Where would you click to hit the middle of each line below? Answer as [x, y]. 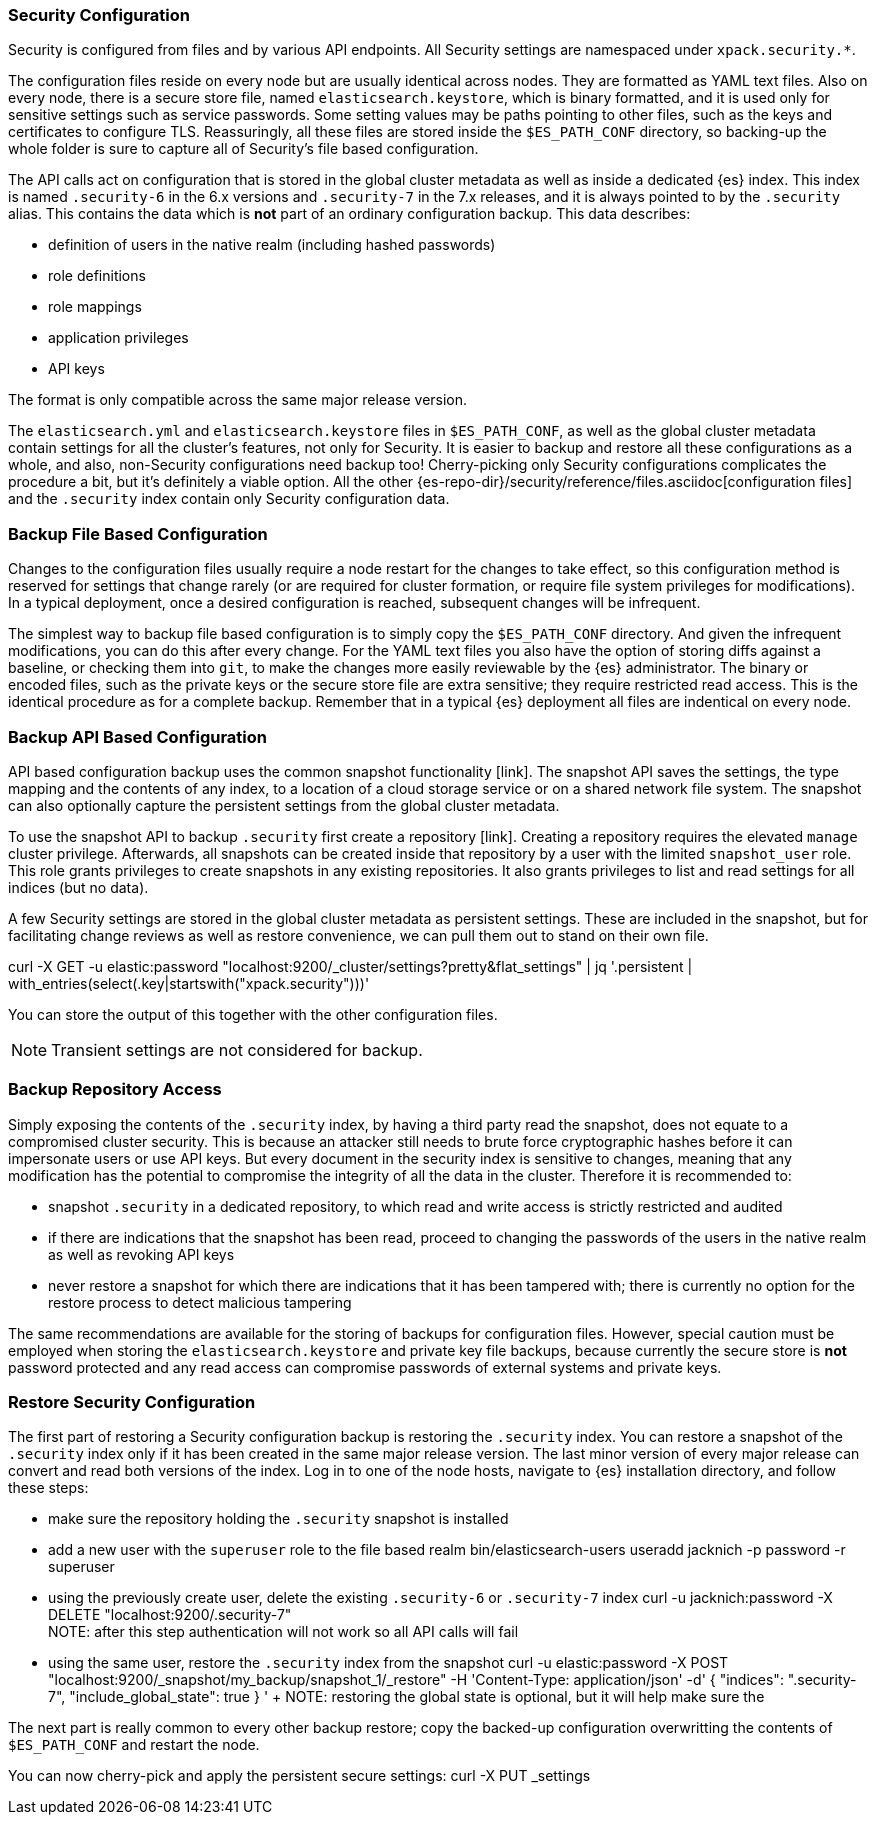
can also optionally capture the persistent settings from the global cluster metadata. [284, 805]
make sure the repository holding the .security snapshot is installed [278, 1519]
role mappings [95, 307]
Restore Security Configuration [132, 1402]
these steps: [48, 1488]
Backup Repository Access [115, 1089]
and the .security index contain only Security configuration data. [229, 499]
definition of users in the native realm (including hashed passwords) [272, 245]
